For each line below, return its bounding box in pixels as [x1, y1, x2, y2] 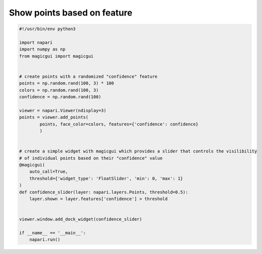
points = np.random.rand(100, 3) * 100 [19, 81, 114, 86]
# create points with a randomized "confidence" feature [19, 73, 158, 79]
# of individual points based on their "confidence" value [19, 155, 163, 161]
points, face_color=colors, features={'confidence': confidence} [39, 121, 198, 127]
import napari [19, 39, 53, 45]
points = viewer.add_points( [19, 115, 89, 120]
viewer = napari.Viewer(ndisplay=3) [19, 107, 107, 113]
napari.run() [29, 237, 61, 242]
